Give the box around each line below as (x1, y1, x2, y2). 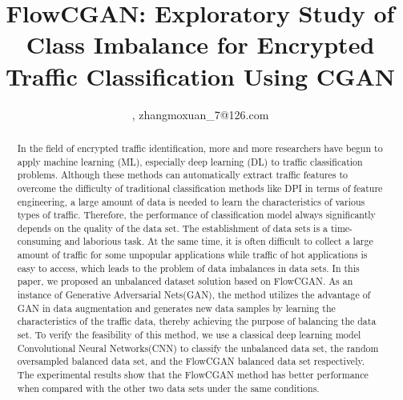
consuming (17, 234, 62, 248)
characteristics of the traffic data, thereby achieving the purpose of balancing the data (17, 314, 377, 328)
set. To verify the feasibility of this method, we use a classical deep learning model (17, 328, 361, 342)
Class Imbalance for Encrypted (26, 28, 375, 61)
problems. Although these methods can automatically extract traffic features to (17, 168, 349, 182)
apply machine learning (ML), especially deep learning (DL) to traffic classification (17, 154, 363, 168)
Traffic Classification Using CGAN (6, 59, 395, 92)
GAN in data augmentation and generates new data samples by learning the (17, 301, 336, 314)
